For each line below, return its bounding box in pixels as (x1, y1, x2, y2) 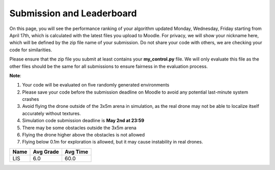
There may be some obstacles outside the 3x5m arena (22, 125, 137, 131)
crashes (22, 96, 39, 102)
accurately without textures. (22, 110, 81, 117)
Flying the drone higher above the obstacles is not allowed (22, 132, 145, 138)
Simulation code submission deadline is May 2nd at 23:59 (22, 118, 145, 124)
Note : (9, 72, 21, 78)
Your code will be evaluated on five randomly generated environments (22, 82, 170, 88)
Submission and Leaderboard (9, 8, 137, 19)
